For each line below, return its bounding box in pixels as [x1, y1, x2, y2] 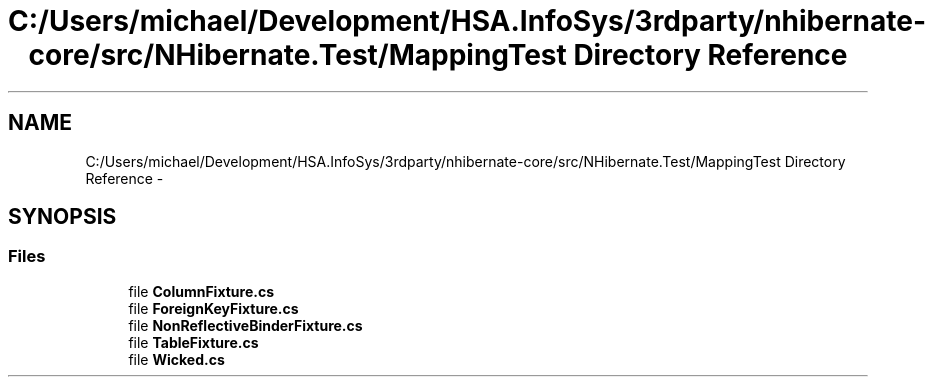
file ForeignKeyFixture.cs [128, 299, 299, 317]
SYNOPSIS [8, 204, 117, 230]
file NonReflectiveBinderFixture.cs [128, 316, 363, 334]
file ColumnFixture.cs [128, 282, 275, 300]
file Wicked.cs [128, 350, 225, 368]
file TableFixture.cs [128, 333, 259, 351]
